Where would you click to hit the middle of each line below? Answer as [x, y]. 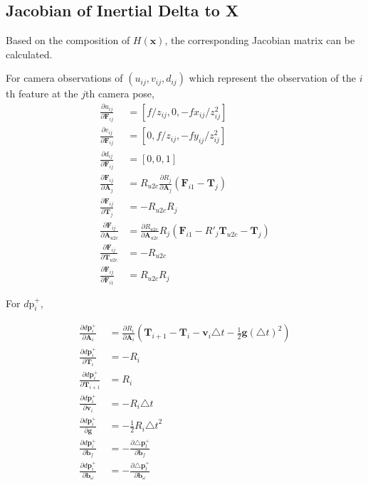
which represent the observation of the [272, 78]
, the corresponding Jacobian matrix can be [260, 40]
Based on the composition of [68, 40]
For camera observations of [64, 78]
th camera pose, [120, 94]
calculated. [29, 54]
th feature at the [42, 94]
